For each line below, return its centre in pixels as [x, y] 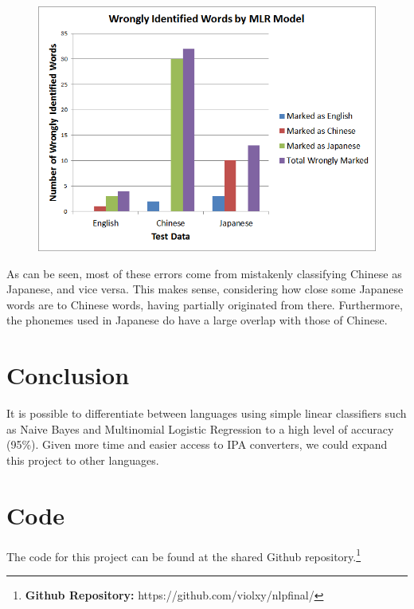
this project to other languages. [83, 460]
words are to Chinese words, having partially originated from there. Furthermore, [205, 304]
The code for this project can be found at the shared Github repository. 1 [184, 555]
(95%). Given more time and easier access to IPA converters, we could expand [197, 444]
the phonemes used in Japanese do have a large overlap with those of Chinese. [197, 320]
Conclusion [68, 375]
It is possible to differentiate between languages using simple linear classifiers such [207, 413]
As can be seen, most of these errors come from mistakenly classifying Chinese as [204, 273]
